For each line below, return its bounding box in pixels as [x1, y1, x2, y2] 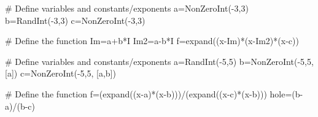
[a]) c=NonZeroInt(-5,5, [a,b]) [5, 67, 116, 80]
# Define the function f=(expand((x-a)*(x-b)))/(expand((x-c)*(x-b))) [5, 87, 267, 100]
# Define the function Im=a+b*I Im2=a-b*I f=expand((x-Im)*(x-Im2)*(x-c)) [5, 34, 299, 47]
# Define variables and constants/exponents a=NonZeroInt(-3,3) [5, 2, 249, 14]
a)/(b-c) [5, 99, 35, 112]
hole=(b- [270, 87, 303, 100]
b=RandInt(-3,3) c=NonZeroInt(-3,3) [5, 13, 145, 26]
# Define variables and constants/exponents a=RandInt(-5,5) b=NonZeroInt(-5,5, [5, 55, 314, 67]
